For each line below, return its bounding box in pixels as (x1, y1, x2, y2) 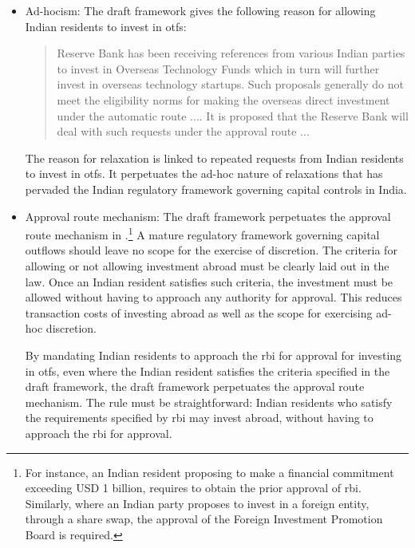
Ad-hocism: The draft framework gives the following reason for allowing (25, 2, 376, 18)
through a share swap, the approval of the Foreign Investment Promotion (25, 511, 383, 527)
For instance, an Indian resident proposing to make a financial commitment (25, 463, 394, 480)
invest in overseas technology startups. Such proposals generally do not (57, 76, 404, 93)
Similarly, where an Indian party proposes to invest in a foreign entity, (25, 495, 370, 511)
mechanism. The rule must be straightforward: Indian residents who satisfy (25, 393, 393, 410)
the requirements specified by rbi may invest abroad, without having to (25, 409, 373, 426)
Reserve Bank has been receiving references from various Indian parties (57, 45, 405, 61)
